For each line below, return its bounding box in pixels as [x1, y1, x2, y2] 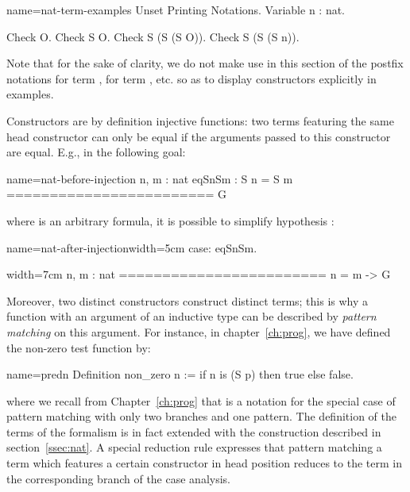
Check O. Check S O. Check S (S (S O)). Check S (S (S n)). [6, 28, 300, 44]
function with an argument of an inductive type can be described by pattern [6, 308, 377, 325]
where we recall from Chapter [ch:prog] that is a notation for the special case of [6, 392, 396, 409]
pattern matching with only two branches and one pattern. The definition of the [6, 408, 397, 425]
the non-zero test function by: [6, 339, 151, 356]
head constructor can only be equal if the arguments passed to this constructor [6, 128, 391, 144]
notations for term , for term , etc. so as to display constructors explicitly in [6, 70, 377, 86]
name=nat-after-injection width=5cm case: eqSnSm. [6, 239, 257, 256]
